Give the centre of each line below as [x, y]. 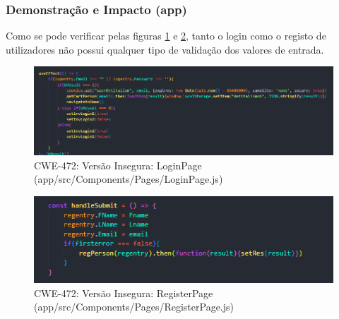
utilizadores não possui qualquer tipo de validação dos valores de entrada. [165, 49]
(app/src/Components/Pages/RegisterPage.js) [134, 307]
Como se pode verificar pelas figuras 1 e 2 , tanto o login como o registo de [166, 36]
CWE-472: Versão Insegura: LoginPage [118, 165]
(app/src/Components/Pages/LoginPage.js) [129, 179]
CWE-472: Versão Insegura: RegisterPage [124, 293]
